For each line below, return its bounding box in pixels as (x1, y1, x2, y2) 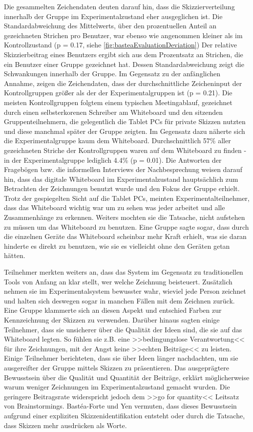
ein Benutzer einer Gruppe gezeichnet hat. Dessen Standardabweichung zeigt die (4, 59, 244, 69)
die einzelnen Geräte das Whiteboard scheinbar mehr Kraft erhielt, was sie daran (4, 231, 247, 241)
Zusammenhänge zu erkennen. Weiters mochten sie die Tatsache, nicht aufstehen (4, 212, 245, 222)
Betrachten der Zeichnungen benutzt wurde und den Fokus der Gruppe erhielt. (4, 183, 240, 194)
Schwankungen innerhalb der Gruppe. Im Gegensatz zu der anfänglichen (4, 68, 221, 79)
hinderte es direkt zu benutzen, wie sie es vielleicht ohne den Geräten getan (4, 240, 230, 251)
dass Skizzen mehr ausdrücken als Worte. (4, 420, 127, 430)
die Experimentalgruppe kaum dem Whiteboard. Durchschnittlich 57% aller (4, 135, 231, 146)
